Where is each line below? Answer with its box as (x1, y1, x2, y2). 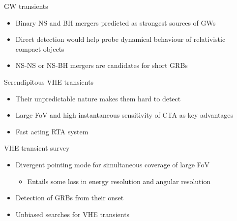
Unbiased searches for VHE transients (15, 209, 130, 219)
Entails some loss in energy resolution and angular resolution (27, 176, 211, 186)
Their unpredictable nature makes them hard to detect (15, 93, 181, 103)
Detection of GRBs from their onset (15, 192, 124, 203)
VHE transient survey (4, 143, 70, 153)
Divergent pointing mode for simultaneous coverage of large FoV (15, 159, 210, 169)
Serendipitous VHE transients (4, 76, 94, 87)
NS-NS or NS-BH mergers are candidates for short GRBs (15, 60, 188, 70)
